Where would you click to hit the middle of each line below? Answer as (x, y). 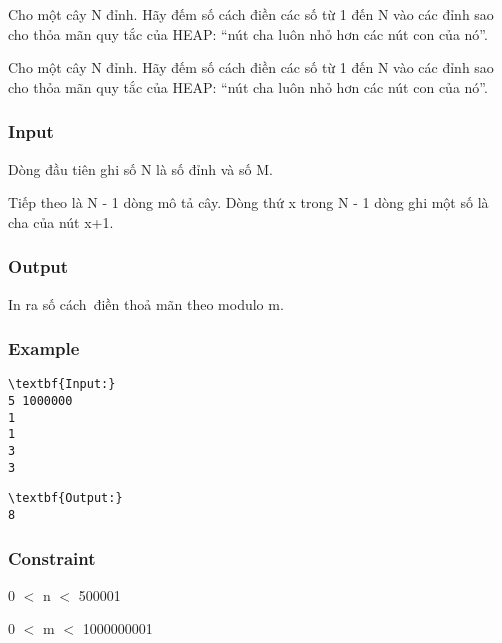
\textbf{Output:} (65, 498)
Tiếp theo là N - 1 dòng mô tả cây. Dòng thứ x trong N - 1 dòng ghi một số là (248, 202)
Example (44, 348)
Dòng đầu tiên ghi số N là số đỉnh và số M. (140, 168)
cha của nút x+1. (61, 221)
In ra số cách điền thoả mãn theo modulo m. (146, 303)
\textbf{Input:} (62, 384)
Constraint (52, 557)
